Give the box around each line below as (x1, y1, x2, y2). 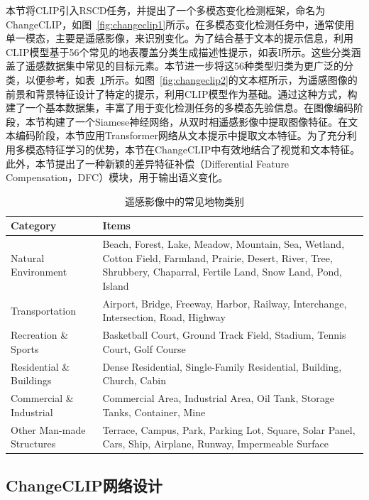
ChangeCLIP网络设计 (6, 474, 163, 496)
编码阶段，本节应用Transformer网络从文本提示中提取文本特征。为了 (15, 128, 327, 143)
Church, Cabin (102, 373, 166, 388)
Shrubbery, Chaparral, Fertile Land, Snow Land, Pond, (102, 264, 342, 279)
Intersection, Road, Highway (102, 310, 226, 325)
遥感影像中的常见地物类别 (125, 193, 244, 208)
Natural (11, 250, 45, 265)
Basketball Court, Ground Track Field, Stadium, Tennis (102, 327, 346, 342)
